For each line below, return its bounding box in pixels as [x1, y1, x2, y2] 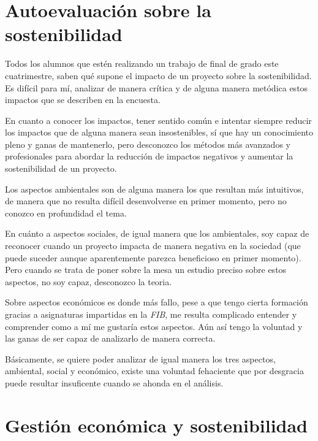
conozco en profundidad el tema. [5, 206, 127, 219]
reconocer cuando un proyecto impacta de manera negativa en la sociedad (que [5, 239, 301, 252]
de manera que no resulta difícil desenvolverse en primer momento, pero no [5, 194, 287, 207]
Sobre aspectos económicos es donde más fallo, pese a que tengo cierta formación [5, 296, 308, 309]
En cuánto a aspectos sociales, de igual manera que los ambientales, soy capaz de [5, 227, 309, 240]
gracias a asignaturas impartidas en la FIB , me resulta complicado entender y [5, 308, 297, 320]
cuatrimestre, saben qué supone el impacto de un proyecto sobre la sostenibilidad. [5, 69, 312, 82]
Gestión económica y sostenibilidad [5, 412, 308, 437]
